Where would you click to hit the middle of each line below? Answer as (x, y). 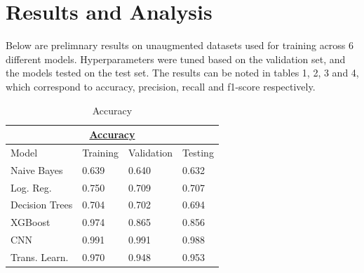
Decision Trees (42, 205)
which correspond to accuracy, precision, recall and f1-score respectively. (161, 86)
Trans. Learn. (40, 257)
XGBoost (31, 222)
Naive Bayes (37, 169)
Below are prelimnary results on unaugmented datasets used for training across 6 (180, 45)
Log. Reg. (31, 187)
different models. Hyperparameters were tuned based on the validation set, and (176, 59)
